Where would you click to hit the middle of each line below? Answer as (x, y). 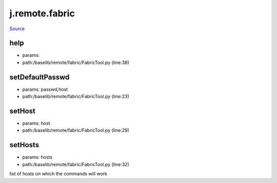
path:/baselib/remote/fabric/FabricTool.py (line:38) (76, 62)
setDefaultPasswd (39, 77)
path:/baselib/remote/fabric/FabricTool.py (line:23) (76, 97)
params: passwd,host (45, 89)
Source (17, 29)
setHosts (24, 145)
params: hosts (37, 157)
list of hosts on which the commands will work (58, 174)
